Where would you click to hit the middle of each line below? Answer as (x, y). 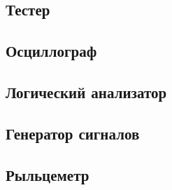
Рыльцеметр (48, 174)
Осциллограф (51, 51)
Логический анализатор (86, 91)
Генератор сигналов (73, 133)
